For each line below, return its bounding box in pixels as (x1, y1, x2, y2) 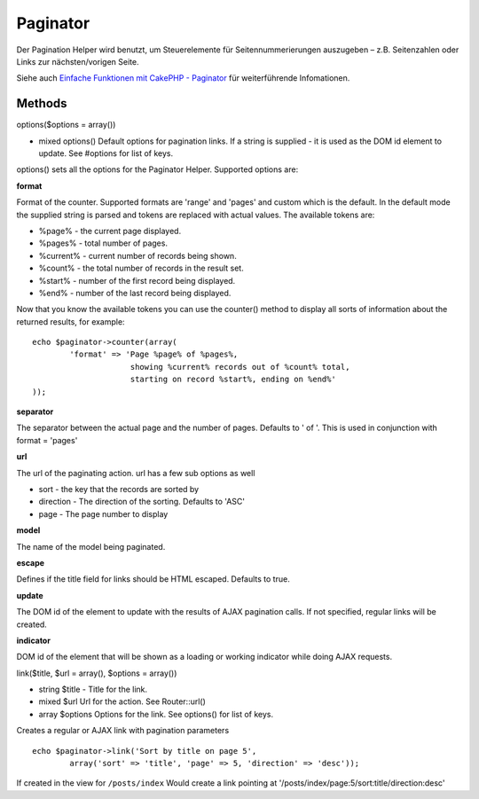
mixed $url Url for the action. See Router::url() (38, 696, 206, 707)
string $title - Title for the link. (38, 684, 148, 695)
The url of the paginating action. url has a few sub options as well (16, 467, 255, 478)
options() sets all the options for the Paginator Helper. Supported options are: (16, 164, 299, 175)
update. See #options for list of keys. (38, 148, 174, 159)
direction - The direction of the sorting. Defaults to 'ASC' (38, 497, 246, 507)
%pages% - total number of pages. (38, 238, 169, 248)
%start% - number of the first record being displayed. (38, 275, 236, 286)
